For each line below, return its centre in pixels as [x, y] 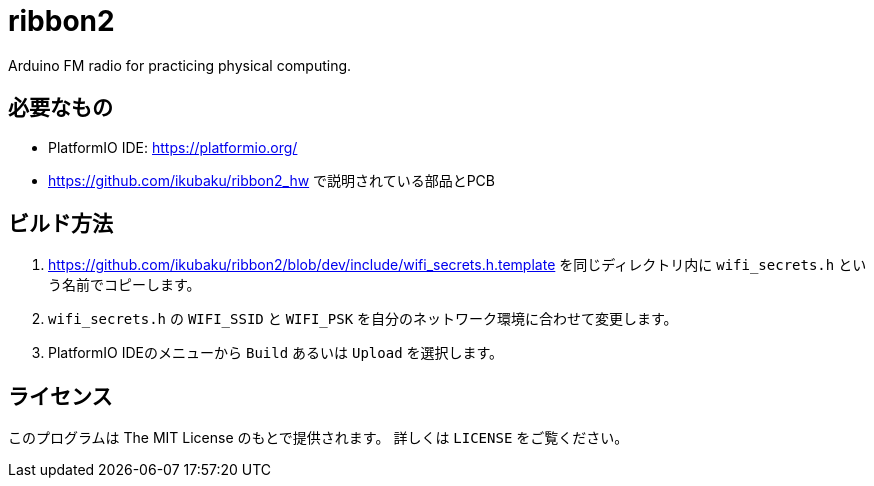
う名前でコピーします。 [124, 285]
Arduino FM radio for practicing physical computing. [180, 65]
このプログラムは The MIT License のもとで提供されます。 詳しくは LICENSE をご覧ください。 [318, 438]
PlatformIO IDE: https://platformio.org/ [173, 147]
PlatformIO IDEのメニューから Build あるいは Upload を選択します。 [276, 353]
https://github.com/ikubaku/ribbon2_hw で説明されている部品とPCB [271, 180]
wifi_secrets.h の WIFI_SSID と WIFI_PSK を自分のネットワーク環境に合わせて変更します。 [363, 319]
